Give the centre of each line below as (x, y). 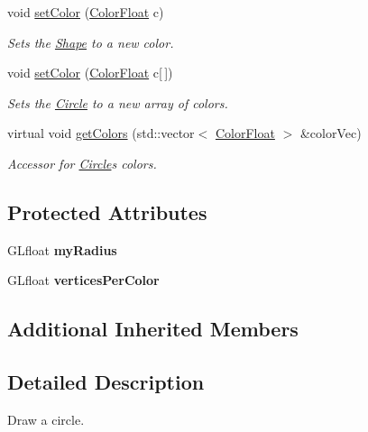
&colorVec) (331, 133)
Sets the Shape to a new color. (91, 42)
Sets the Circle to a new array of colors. (118, 102)
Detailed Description (106, 382)
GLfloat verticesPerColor (83, 280)
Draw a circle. (46, 419)
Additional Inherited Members (153, 329)
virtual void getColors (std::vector (101, 133)
